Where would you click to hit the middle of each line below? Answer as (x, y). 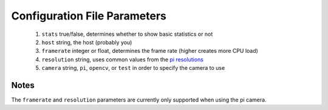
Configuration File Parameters (89, 16)
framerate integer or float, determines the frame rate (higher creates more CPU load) (150, 51)
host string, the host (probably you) (87, 42)
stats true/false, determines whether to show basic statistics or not (127, 34)
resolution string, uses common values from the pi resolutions (122, 59)
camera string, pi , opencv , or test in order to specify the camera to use (133, 68)
